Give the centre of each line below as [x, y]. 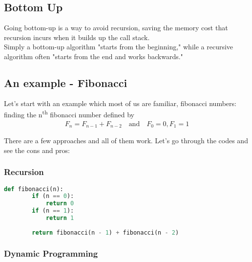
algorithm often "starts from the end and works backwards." [94, 56]
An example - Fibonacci [66, 82]
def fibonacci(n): [34, 189]
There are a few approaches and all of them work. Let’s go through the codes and [126, 141]
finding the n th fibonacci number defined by [69, 114]
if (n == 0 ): [53, 196]
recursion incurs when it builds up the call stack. [77, 37]
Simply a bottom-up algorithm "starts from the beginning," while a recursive [119, 47]
